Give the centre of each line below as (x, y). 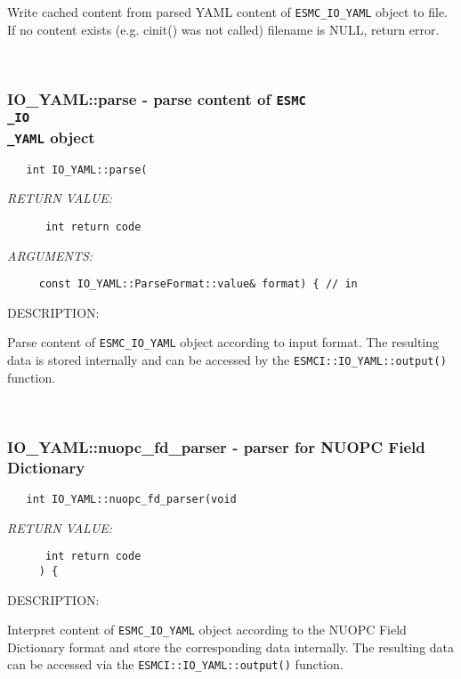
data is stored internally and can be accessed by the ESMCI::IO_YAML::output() (227, 360)
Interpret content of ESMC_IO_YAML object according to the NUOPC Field (207, 630)
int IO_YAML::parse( (87, 170)
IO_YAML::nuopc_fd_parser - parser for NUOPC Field (216, 446)
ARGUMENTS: (50, 255)
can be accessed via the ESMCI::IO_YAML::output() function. (175, 664)
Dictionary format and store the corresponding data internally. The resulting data (231, 647)
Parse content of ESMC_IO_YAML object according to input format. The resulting (223, 342)
